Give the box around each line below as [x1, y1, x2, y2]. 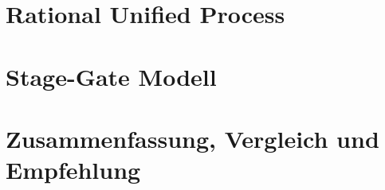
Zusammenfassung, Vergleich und [6, 122, 379, 154]
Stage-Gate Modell [6, 60, 217, 92]
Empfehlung [6, 153, 141, 186]
